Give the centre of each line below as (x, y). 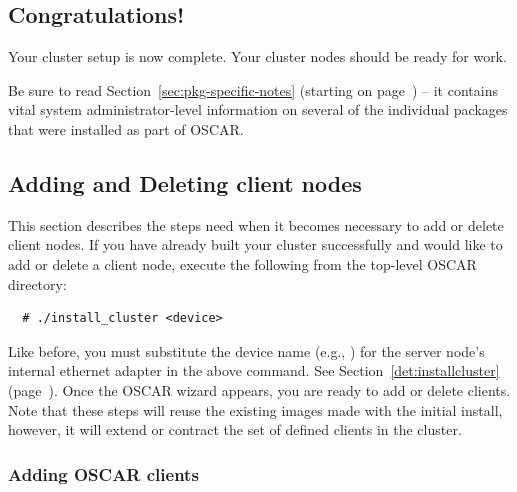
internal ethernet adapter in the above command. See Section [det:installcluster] (254, 370)
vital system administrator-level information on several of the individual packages (258, 109)
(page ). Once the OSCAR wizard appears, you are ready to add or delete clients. (259, 389)
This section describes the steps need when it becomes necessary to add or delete (256, 224)
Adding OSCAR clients (103, 473)
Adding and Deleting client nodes (185, 182)
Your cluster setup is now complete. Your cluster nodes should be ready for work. (257, 56)
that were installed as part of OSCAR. (126, 128)
